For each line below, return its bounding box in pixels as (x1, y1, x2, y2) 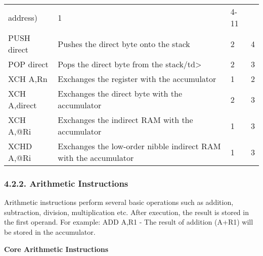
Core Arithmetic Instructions (4, 243, 109, 254)
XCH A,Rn (8, 73, 48, 84)
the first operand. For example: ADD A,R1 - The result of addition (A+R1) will (4, 217, 253, 227)
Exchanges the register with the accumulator (58, 73, 216, 84)
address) (8, 11, 38, 23)
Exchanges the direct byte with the (58, 88, 183, 99)
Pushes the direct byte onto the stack (58, 37, 190, 50)
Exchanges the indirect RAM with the (58, 114, 193, 125)
